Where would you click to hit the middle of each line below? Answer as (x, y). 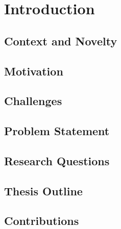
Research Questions (57, 160)
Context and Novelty (61, 41)
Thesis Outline (43, 190)
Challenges (33, 101)
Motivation (34, 71)
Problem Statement (57, 131)
